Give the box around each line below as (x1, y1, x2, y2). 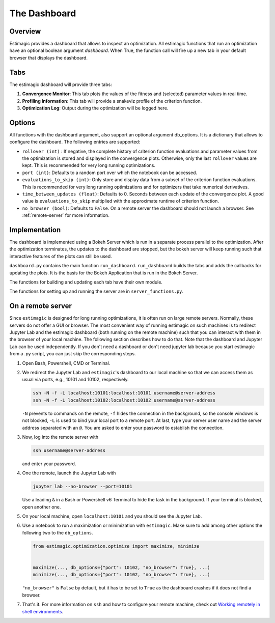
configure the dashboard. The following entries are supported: (9, 139, 141, 145)
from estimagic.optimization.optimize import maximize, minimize (33, 543, 200, 549)
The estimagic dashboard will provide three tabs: (9, 81, 112, 88)
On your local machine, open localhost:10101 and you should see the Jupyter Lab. (22, 513, 202, 519)
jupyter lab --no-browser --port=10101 (33, 484, 132, 490)
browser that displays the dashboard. (9, 54, 88, 61)
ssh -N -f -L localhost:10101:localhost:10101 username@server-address (33, 390, 216, 396)
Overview (9, 27, 41, 36)
